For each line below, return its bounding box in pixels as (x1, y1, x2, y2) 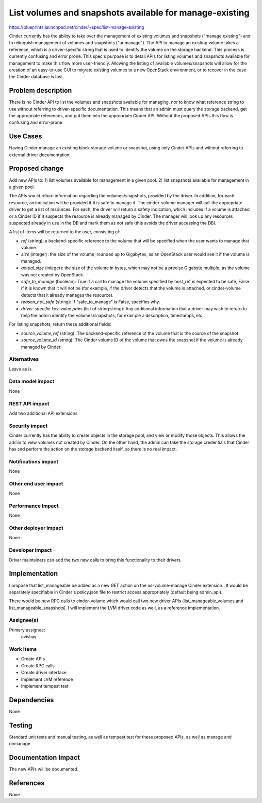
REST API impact (9, 400, 49, 407)
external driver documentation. (9, 152, 71, 158)
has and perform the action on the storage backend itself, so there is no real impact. (9, 446, 177, 452)
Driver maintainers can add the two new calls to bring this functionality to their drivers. (9, 557, 182, 562)
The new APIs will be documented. (9, 766, 79, 772)
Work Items (9, 645, 37, 652)
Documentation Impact (9, 753, 80, 761)
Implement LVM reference (21, 676, 73, 682)
